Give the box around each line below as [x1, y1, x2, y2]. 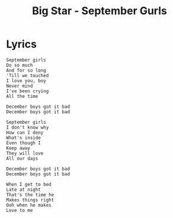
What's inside [6, 134, 41, 140]
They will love [6, 150, 44, 156]
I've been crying [6, 88, 49, 94]
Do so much [6, 62, 33, 68]
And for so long [6, 67, 46, 73]
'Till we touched [6, 72, 49, 78]
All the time [6, 93, 39, 99]
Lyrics [6, 37, 37, 51]
